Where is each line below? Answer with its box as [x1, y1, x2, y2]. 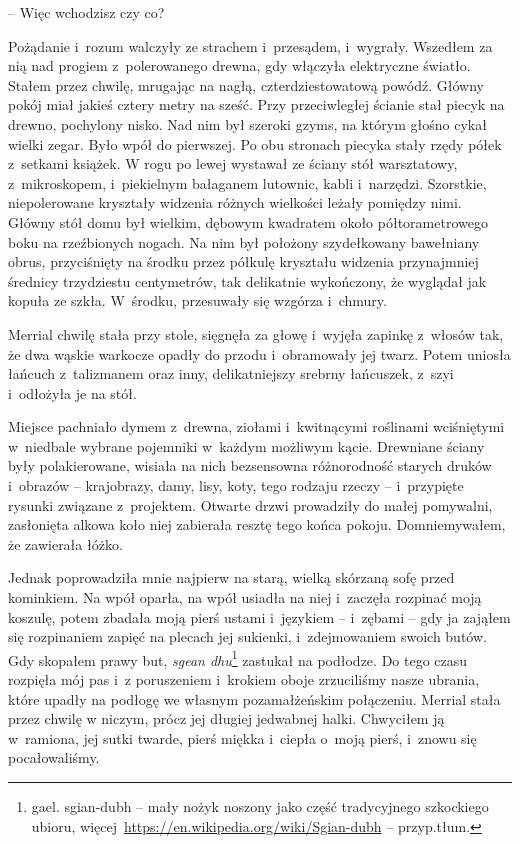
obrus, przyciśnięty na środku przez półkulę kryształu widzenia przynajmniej [8, 251, 479, 272]
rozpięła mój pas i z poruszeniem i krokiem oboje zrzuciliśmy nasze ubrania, [8, 669, 480, 690]
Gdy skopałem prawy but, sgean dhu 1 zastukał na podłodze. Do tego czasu [8, 646, 468, 670]
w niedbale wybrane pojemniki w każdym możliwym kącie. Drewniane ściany [8, 435, 485, 456]
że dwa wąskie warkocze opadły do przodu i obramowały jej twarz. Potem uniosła [8, 343, 511, 364]
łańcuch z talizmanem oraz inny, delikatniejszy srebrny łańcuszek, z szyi [8, 363, 454, 384]
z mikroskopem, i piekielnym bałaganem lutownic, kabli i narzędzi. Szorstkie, [8, 172, 487, 193]
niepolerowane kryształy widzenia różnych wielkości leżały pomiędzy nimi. [8, 192, 462, 213]
